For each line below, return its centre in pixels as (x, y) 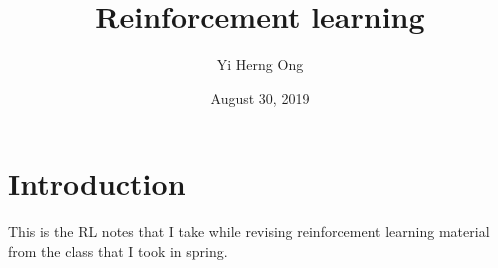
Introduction (97, 183)
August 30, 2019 (260, 97)
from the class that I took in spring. (118, 250)
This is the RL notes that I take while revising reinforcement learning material (249, 231)
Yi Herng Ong (260, 64)
